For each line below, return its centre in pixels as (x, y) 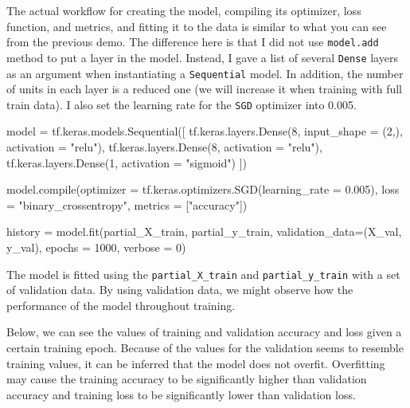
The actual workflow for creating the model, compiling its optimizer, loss (184, 10)
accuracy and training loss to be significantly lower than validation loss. (181, 394)
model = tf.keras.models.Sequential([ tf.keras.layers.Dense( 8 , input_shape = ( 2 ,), (205, 131)
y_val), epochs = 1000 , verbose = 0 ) (96, 247)
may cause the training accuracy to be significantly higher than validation (187, 379)
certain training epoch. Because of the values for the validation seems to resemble (205, 347)
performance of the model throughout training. (121, 305)
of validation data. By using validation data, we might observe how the (180, 290)
